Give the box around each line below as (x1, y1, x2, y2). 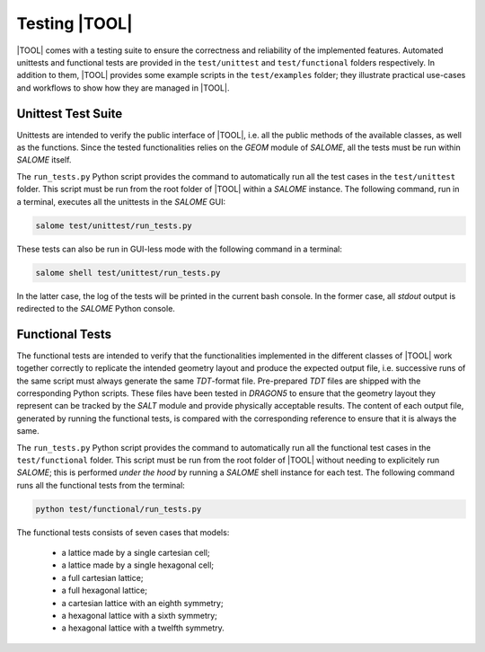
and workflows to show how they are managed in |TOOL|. (16, 82, 230, 93)
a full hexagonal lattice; (61, 585, 148, 596)
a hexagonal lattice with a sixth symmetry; (61, 611, 217, 621)
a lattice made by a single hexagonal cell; (61, 559, 215, 570)
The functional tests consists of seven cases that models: (16, 526, 230, 538)
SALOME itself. (16, 154, 72, 165)
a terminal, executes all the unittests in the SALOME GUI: (16, 196, 226, 207)
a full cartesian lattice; (61, 572, 144, 583)
